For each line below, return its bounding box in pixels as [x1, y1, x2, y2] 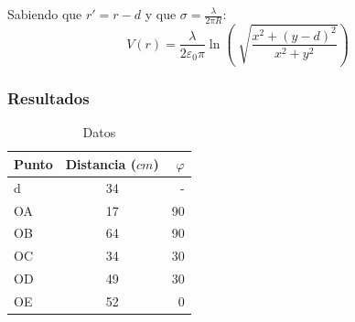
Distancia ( [65, 154, 137, 173]
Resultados [7, 87, 90, 110]
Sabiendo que [7, 5, 82, 23]
